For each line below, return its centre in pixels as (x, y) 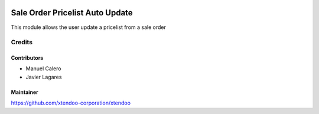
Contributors (27, 58)
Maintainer (25, 92)
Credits (22, 43)
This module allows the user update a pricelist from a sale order (89, 27)
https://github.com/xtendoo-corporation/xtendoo (71, 103)
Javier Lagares (44, 77)
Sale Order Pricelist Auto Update (72, 13)
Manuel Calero (43, 69)
